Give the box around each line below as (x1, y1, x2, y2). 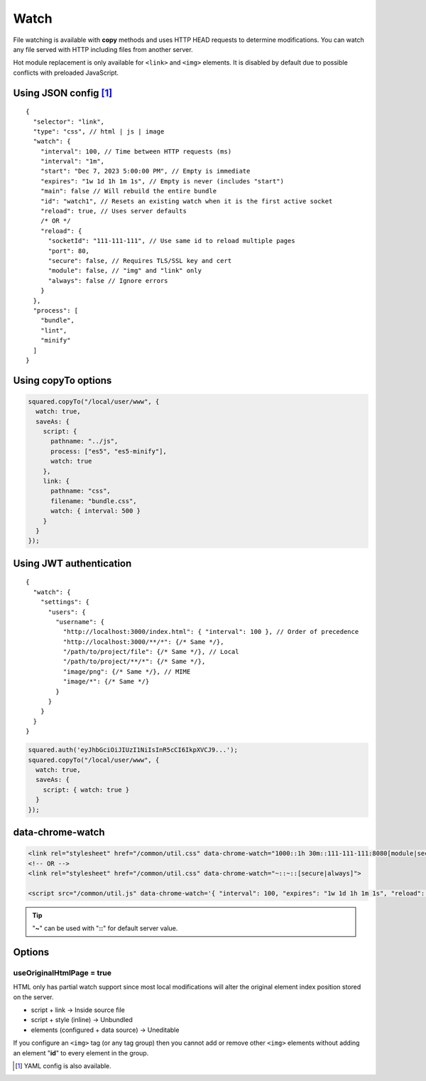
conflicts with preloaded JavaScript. (13, 68, 119, 77)
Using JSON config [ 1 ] (13, 87, 113, 99)
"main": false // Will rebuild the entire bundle (40, 187, 217, 195)
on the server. (13, 992, 54, 1001)
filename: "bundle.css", (50, 497, 138, 505)
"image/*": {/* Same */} (62, 677, 150, 686)
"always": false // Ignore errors (48, 276, 168, 284)
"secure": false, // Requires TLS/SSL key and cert (48, 257, 232, 264)
